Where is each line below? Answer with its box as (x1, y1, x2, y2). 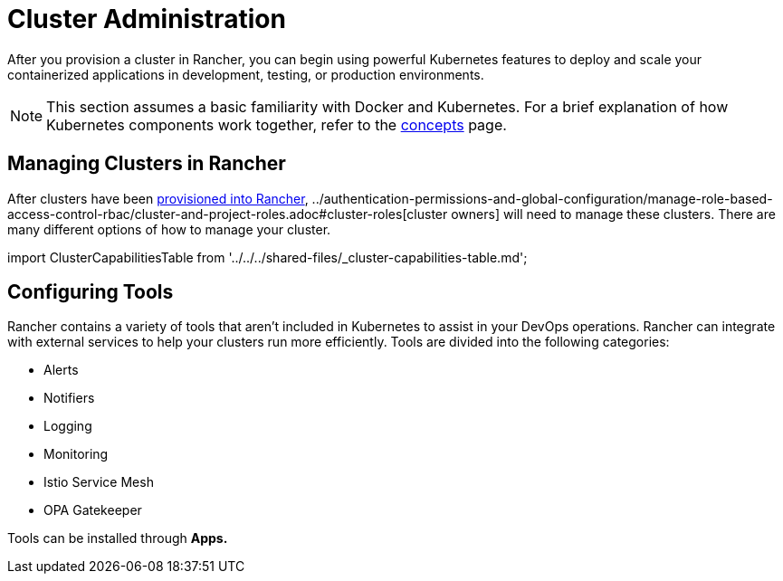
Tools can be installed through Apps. (7, 530, 228, 547)
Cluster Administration (7, 4, 286, 34)
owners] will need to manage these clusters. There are (451, 205, 776, 222)
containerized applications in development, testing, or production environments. (7, 66, 484, 82)
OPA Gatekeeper (43, 502, 142, 519)
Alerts (43, 362, 79, 378)
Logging (43, 418, 92, 434)
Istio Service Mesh (43, 474, 154, 491)
